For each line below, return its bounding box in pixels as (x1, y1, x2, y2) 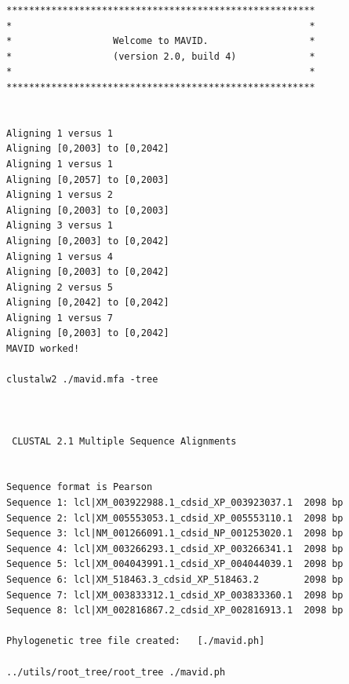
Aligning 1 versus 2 (6, 189, 114, 201)
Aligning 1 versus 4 (6, 251, 114, 262)
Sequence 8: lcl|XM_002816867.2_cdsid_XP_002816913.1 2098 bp (6, 605, 344, 616)
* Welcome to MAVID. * (6, 35, 315, 47)
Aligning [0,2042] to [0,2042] (6, 297, 169, 309)
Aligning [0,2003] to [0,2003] (6, 204, 169, 216)
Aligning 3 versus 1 (6, 220, 114, 232)
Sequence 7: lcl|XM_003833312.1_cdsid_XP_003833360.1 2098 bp (6, 589, 344, 601)
